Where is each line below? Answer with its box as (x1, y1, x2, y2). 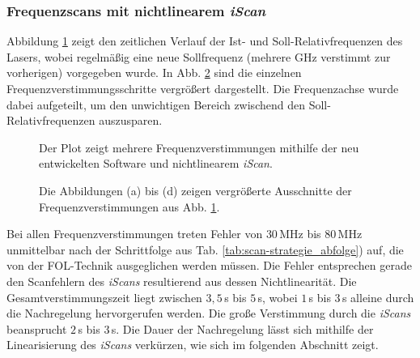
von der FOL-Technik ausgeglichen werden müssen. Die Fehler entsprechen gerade (6, 257, 412, 274)
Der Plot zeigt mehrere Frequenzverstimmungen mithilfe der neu (39, 139, 359, 156)
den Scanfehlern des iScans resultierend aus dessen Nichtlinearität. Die (6, 272, 357, 289)
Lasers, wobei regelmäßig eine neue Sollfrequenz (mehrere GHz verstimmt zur (6, 48, 391, 65)
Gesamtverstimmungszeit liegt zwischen (6, 288, 202, 305)
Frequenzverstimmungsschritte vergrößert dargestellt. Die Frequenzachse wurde (6, 80, 399, 96)
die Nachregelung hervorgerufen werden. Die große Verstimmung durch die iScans (6, 305, 411, 322)
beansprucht (6, 320, 67, 337)
